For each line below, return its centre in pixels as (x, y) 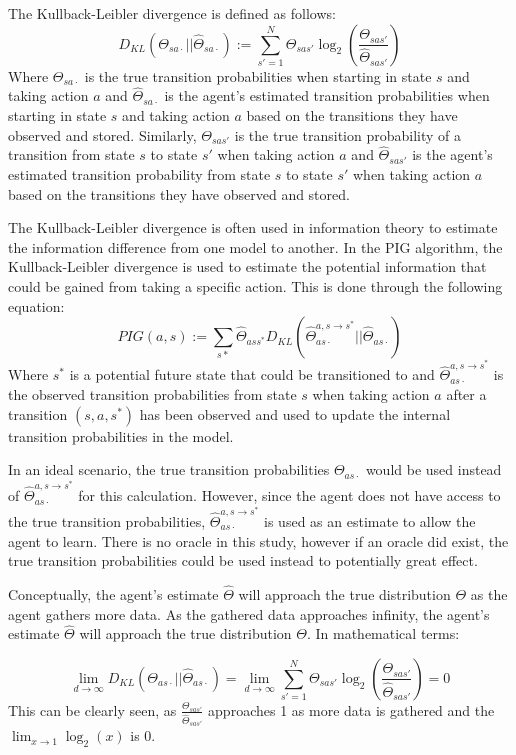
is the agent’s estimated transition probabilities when (327, 95)
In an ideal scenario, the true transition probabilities (169, 469)
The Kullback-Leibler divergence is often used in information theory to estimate (253, 227)
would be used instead (433, 469)
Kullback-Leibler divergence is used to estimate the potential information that (247, 266)
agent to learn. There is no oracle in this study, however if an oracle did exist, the (258, 540)
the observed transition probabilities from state (152, 394)
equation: (36, 305)
